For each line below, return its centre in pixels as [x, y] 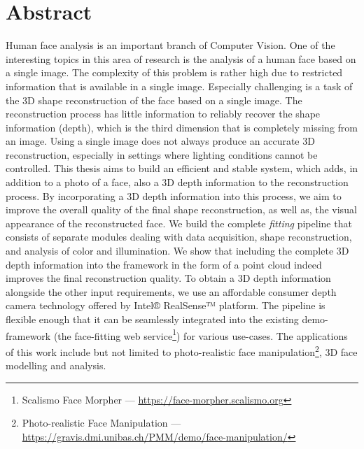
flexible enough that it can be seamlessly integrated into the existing [152, 319]
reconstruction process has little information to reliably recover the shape [163, 114]
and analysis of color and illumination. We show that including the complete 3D [177, 251]
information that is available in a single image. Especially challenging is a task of [179, 86]
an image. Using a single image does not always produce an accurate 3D [160, 141]
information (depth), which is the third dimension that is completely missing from [182, 127]
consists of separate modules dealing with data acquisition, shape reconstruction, [179, 237]
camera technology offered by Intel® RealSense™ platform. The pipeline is [166, 305]
